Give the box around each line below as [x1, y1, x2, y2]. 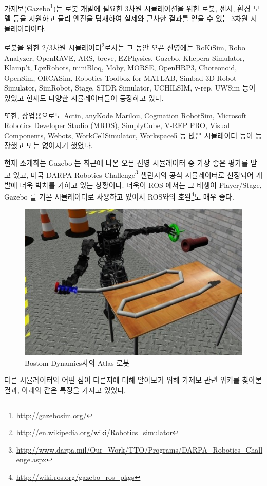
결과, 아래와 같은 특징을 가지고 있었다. [4, 384, 126, 395]
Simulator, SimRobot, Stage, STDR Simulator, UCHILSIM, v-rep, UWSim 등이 [4, 82, 256, 93]
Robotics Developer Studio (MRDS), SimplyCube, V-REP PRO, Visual [4, 120, 230, 131]
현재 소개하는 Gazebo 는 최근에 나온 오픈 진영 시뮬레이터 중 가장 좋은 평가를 [4, 157, 249, 168]
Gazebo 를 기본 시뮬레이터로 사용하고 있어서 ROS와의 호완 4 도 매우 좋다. [4, 190, 234, 202]
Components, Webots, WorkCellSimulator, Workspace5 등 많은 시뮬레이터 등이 [4, 130, 253, 140]
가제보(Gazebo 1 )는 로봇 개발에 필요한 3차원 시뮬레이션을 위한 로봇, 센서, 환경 [4, 2, 251, 13]
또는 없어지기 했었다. [26, 140, 93, 151]
